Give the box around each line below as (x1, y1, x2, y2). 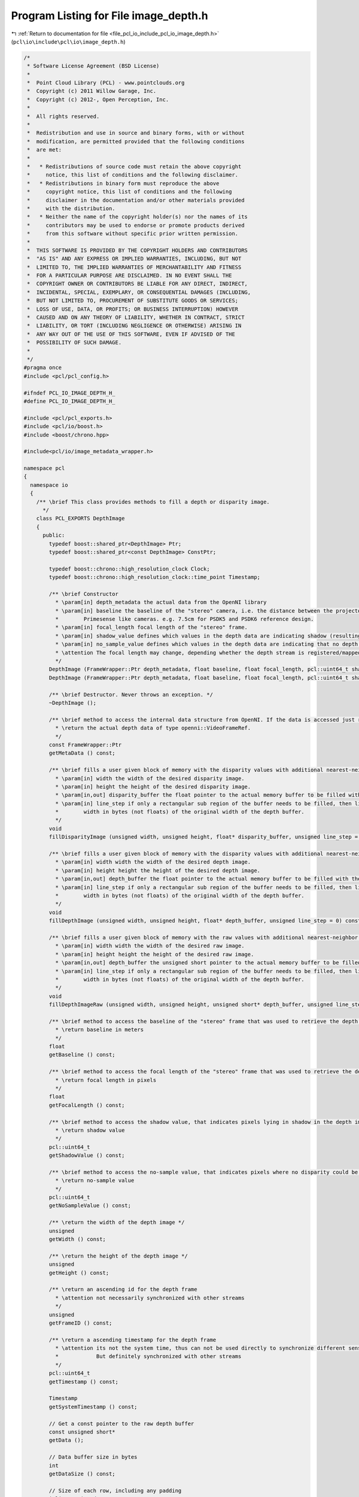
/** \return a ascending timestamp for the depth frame (48, 1336, 217, 1343)
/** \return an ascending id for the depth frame (48, 1286, 197, 1293)
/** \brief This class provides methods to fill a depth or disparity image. (36, 498, 270, 505)
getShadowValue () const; (48, 1152, 125, 1159)
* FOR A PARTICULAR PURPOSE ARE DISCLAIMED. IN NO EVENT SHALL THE (27, 272, 232, 279)
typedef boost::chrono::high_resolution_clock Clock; (48, 565, 210, 572)
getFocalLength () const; (48, 1102, 125, 1108)
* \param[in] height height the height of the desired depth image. (54, 867, 260, 874)
